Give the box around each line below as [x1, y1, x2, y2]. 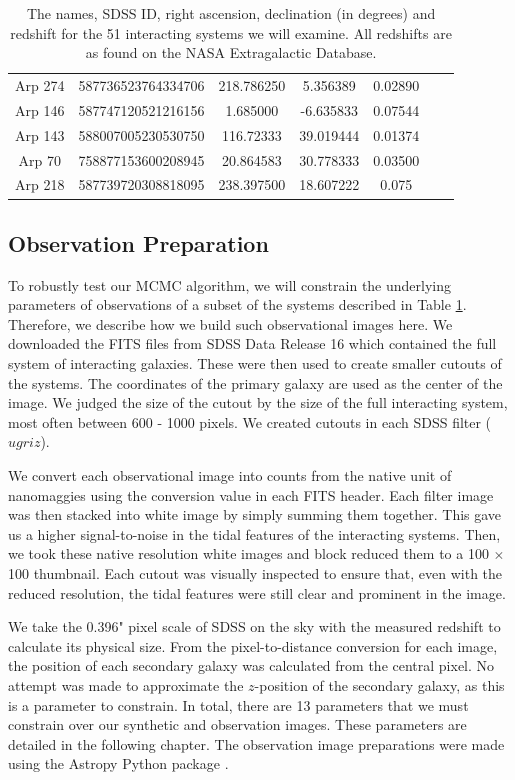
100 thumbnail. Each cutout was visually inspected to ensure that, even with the [8, 563, 503, 584]
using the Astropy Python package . [8, 753, 229, 774]
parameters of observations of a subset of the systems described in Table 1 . [8, 294, 467, 315]
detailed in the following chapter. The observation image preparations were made [8, 733, 505, 754]
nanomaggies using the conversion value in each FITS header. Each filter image [8, 484, 494, 505]
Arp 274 [15, 75, 65, 96]
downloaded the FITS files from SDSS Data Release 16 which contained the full [8, 333, 497, 354]
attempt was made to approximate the [8, 674, 244, 695]
